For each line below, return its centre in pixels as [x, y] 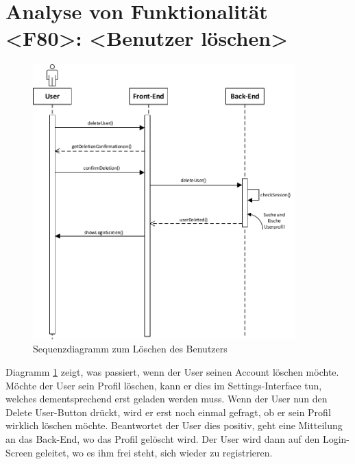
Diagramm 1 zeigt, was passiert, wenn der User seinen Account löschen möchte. [172, 372]
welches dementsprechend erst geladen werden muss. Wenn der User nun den [167, 399]
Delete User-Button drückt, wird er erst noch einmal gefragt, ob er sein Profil [168, 412]
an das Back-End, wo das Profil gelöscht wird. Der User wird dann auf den [163, 438]
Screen [19, 452]
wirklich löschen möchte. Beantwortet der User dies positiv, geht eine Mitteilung [174, 425]
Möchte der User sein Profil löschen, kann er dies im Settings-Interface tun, [164, 385]
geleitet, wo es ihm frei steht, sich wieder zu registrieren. [154, 452]
